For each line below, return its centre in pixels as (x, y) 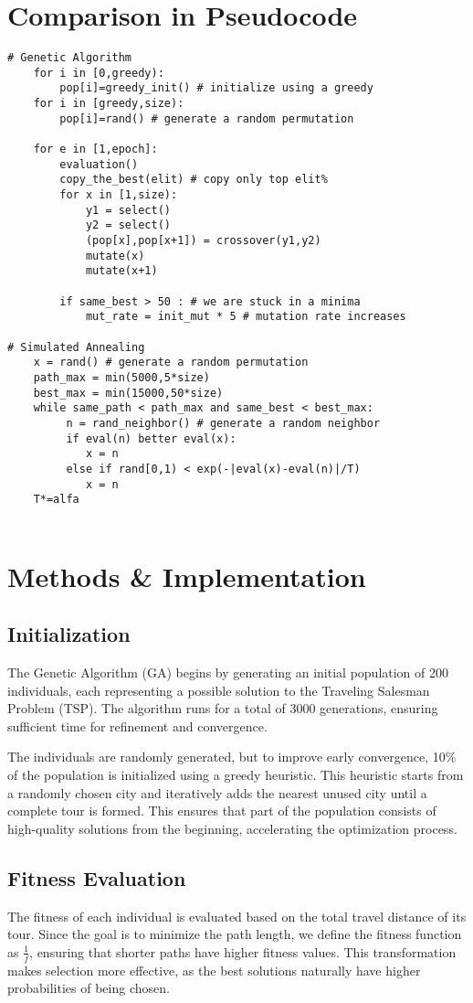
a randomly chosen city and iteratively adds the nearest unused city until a (217, 792)
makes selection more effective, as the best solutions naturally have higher (214, 970)
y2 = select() (128, 225)
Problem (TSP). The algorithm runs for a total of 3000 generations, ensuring (223, 708)
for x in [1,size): (119, 195)
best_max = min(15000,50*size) (128, 393)
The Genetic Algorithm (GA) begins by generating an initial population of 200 (228, 672)
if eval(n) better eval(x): (151, 438)
